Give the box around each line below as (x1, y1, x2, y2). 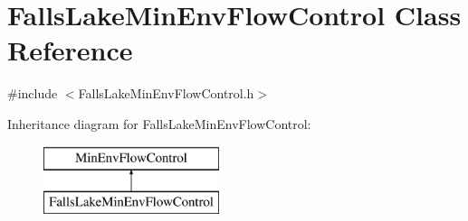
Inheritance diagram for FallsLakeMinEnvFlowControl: (7, 114, 311, 133)
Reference (7, 32, 133, 69)
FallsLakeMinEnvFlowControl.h (78, 84, 254, 103)
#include (7, 84, 58, 103)
